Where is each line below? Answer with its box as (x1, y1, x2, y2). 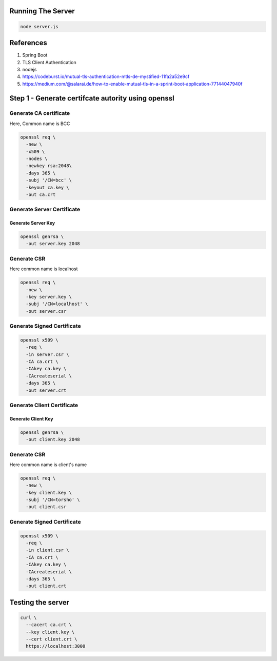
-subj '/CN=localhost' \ (26, 301, 88, 307)
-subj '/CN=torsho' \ (26, 497, 81, 503)
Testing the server (9, 598, 70, 607)
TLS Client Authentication (22, 59, 76, 65)
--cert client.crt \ (26, 636, 77, 642)
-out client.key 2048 (26, 436, 81, 443)
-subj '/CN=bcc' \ (26, 177, 72, 183)
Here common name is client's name (9, 462, 87, 468)
